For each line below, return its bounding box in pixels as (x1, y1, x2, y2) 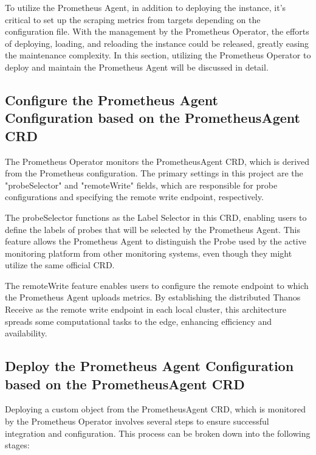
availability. (5, 327, 47, 339)
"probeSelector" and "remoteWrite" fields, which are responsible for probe (5, 178, 278, 191)
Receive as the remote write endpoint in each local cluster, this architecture (5, 303, 286, 316)
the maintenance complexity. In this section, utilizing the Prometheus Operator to (5, 49, 311, 61)
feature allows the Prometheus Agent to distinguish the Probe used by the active (5, 235, 306, 248)
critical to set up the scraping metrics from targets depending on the (5, 13, 261, 26)
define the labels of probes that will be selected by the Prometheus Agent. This (5, 223, 300, 235)
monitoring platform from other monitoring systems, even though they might (5, 246, 292, 259)
